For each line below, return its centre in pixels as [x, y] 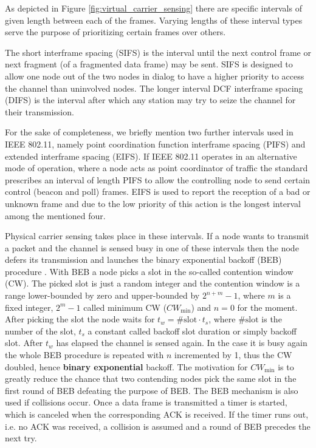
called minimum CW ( [125, 307]
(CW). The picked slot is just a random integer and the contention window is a [153, 283]
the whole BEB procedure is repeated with [84, 355]
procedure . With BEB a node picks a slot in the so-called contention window [149, 271]
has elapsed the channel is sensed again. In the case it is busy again [182, 343]
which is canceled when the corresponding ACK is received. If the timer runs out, [157, 414]
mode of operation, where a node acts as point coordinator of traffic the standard [156, 168]
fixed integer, [29, 307]
